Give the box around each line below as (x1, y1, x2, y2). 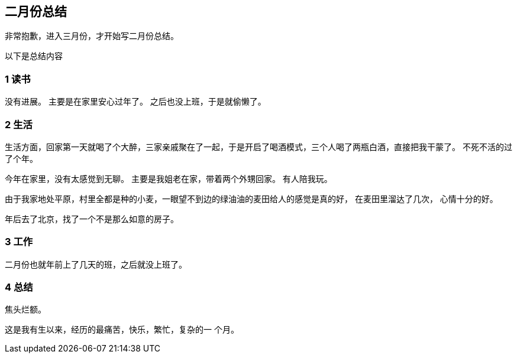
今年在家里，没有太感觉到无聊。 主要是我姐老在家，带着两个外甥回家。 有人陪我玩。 (5, 173, 332, 184)
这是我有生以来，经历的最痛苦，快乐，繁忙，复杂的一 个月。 (5, 324, 239, 335)
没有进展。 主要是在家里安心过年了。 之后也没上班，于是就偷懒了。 (5, 96, 266, 107)
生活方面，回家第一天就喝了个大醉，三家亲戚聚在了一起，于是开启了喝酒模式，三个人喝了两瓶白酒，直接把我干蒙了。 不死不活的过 (5, 141, 512, 152)
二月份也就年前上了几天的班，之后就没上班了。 (5, 259, 187, 269)
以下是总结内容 (5, 51, 63, 61)
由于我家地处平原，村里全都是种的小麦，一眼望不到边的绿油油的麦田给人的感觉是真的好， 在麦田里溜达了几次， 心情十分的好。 (5, 193, 498, 204)
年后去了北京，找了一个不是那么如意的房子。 (5, 213, 179, 224)
